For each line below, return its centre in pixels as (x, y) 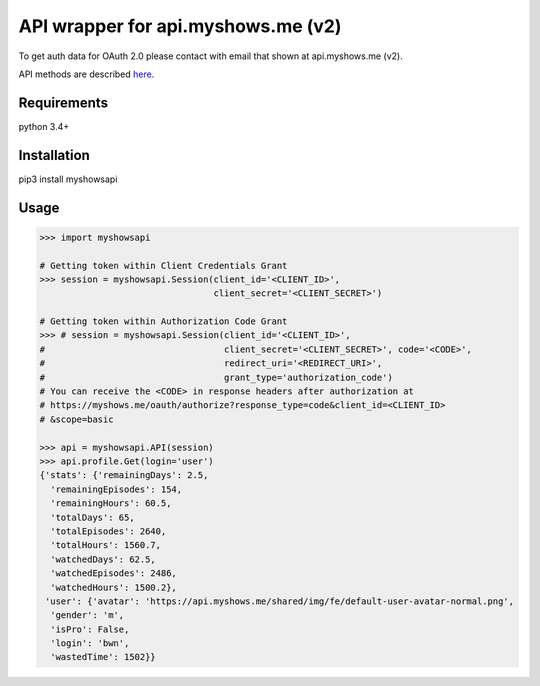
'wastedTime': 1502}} (103, 657)
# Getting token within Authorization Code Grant (163, 321)
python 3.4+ (44, 126)
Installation (54, 155)
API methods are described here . (86, 74)
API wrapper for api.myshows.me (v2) (180, 26)
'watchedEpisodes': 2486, (113, 573)
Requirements (63, 102)
